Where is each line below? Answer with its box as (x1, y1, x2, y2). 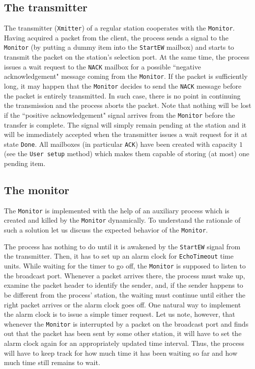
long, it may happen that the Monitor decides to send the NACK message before (4, 81, 242, 91)
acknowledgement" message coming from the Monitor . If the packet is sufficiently (4, 71, 248, 81)
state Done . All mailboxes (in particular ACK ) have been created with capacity (4, 138, 237, 149)
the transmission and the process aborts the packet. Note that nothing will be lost (4, 100, 252, 110)
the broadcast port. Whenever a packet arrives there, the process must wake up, (4, 270, 245, 280)
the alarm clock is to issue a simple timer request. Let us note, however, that (4, 309, 235, 319)
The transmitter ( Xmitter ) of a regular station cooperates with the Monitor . (4, 23, 235, 33)
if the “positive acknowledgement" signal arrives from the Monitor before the (4, 109, 235, 120)
